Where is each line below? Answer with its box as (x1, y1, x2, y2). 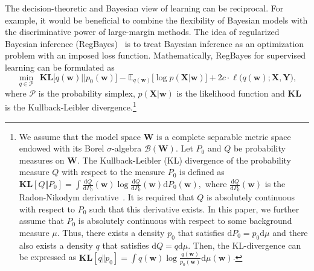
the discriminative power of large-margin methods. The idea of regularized (5, 25, 280, 38)
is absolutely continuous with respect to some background (78, 214, 292, 227)
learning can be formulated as (5, 60, 115, 73)
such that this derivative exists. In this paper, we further (89, 202, 300, 215)
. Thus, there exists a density (57, 226, 165, 239)
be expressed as (19, 250, 77, 263)
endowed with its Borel (19, 142, 104, 155)
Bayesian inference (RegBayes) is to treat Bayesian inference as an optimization (5, 37, 304, 49)
